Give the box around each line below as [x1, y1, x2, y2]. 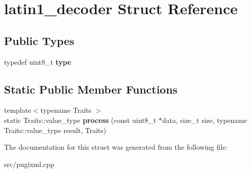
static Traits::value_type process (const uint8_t [4, 114, 157, 125]
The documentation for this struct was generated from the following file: [4, 142, 228, 152]
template [4, 105, 31, 115]
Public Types [4, 32, 75, 48]
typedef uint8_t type [4, 56, 71, 67]
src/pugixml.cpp [4, 158, 55, 169]
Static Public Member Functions [4, 81, 178, 97]
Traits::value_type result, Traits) [4, 124, 107, 135]
